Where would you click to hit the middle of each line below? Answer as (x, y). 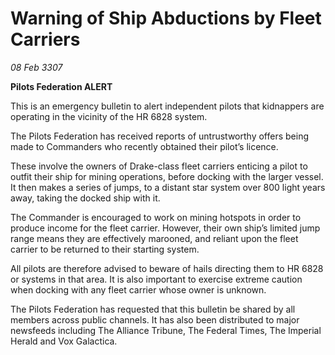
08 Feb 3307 (36, 67)
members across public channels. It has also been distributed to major (155, 319)
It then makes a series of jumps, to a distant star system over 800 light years (168, 187)
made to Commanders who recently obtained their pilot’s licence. (144, 146)
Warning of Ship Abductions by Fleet (166, 18)
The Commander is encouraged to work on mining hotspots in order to (156, 217)
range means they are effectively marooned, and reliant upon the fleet (154, 238)
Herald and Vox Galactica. (64, 341)
